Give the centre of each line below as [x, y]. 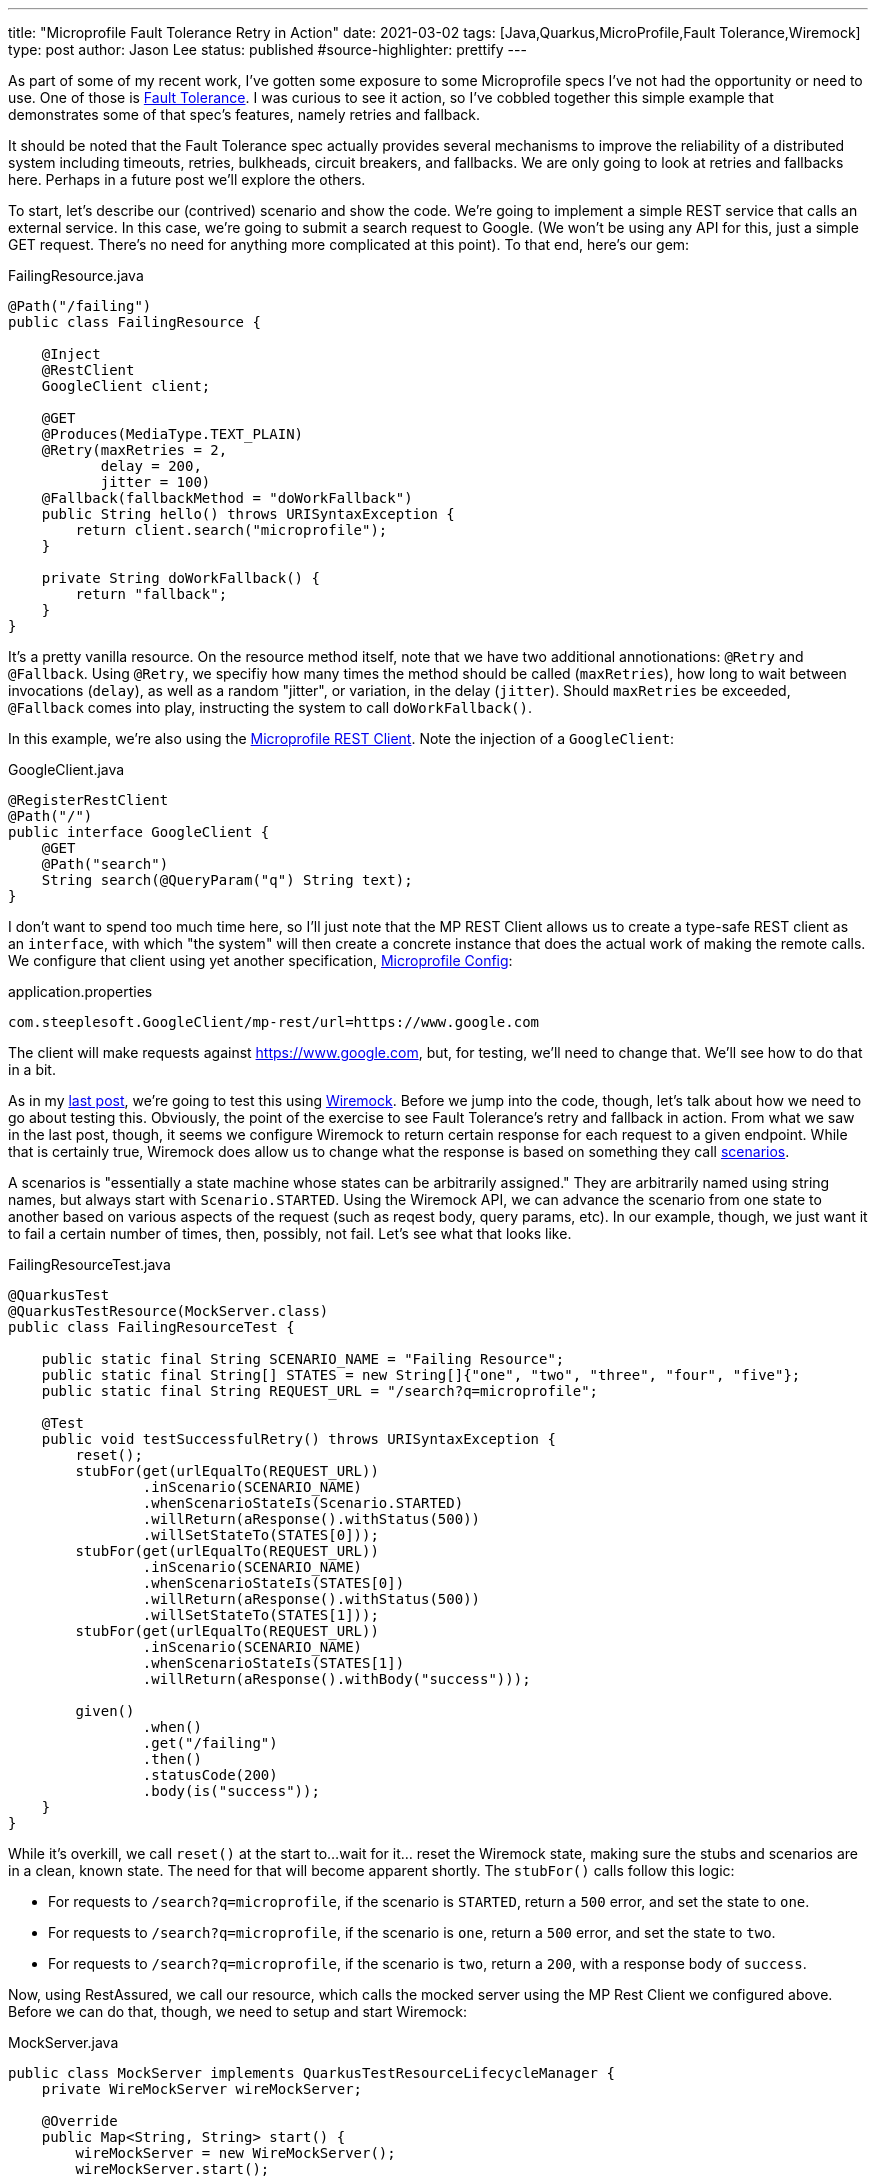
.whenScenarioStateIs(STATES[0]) [273, 1583]
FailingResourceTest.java [89, 1264]
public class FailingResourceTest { [151, 1327]
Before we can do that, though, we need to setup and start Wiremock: [238, 2011]
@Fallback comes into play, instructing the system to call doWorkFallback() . [270, 707]
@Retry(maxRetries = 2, [134, 450]
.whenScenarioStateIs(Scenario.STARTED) [303, 1503]
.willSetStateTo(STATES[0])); [260, 1535]
